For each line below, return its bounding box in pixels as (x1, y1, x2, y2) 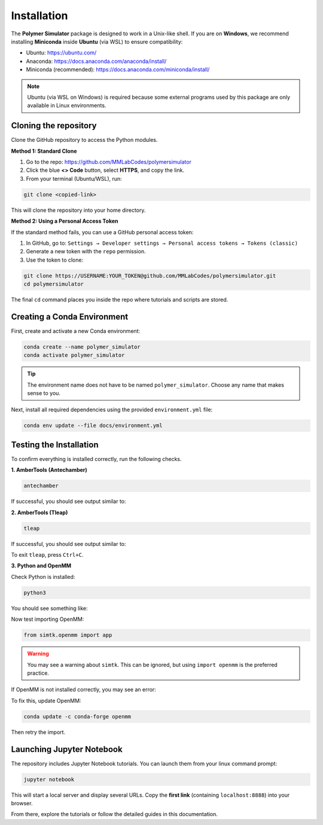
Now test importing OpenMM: (11, 615, 84, 623)
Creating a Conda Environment (11, 311, 129, 321)
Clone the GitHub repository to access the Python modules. (11, 137, 158, 144)
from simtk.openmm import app (23, 632, 112, 639)
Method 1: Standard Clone (11, 147, 77, 154)
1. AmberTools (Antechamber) (11, 466, 88, 474)
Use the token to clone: (26, 256, 84, 263)
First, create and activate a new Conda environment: (11, 327, 141, 335)
